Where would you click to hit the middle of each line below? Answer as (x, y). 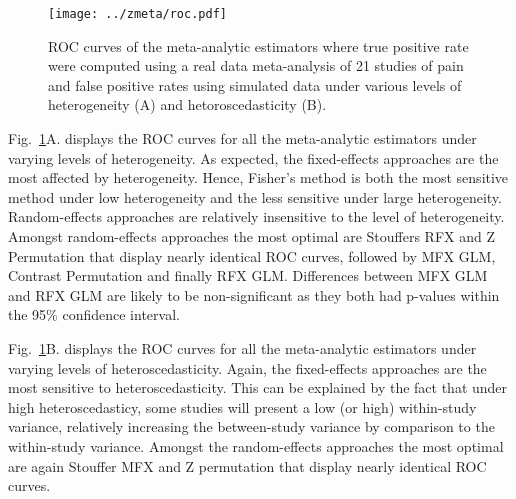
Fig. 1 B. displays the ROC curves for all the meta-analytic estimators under (242, 347)
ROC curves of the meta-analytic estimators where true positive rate (258, 45)
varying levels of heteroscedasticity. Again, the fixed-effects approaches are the (247, 367)
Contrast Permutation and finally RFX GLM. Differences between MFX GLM (248, 275)
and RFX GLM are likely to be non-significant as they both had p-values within (254, 294)
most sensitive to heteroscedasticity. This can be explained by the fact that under (258, 387)
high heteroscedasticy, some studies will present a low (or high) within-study (242, 406)
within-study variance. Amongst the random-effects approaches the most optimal (256, 445)
